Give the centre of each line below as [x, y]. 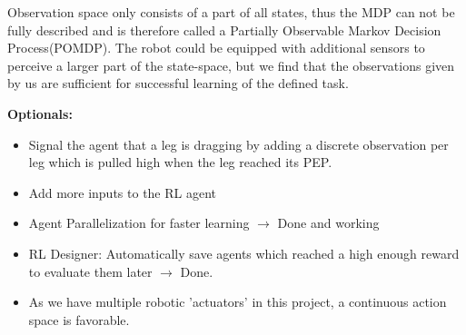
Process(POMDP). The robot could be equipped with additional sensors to [216, 48]
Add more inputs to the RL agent [123, 192]
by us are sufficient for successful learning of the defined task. [178, 83]
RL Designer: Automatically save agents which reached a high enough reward [244, 253]
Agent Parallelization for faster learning [139, 223]
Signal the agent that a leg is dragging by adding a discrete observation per [238, 144]
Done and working [328, 223]
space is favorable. [79, 319]
